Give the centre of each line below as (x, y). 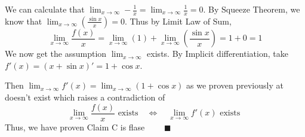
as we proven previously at (235, 85)
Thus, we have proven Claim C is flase (75, 127)
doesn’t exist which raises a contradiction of (85, 97)
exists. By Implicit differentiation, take (218, 54)
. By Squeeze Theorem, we (252, 9)
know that (24, 21)
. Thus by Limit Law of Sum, (178, 21)
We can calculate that (45, 9)
